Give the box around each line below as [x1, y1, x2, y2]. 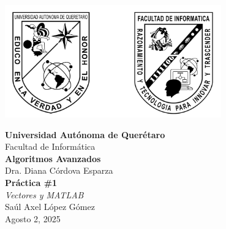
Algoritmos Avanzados [5, 152, 101, 165]
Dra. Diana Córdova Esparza [5, 164, 113, 177]
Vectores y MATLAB [5, 188, 84, 201]
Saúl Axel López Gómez [5, 200, 95, 213]
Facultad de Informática [5, 140, 96, 153]
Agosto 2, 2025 [5, 212, 61, 225]
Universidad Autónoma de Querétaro [5, 128, 165, 141]
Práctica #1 [5, 176, 58, 188]
